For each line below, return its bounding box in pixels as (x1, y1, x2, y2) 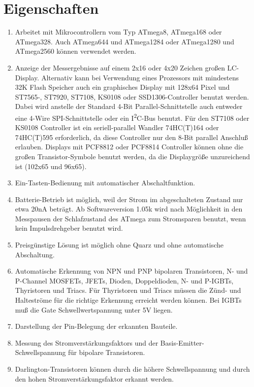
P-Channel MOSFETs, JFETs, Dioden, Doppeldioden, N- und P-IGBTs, (15, 275, 234, 285)
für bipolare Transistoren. (68, 347, 145, 357)
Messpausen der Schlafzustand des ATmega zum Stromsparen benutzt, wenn (15, 213, 246, 223)
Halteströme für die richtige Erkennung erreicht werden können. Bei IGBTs (15, 295, 242, 305)
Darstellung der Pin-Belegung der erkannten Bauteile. (15, 321, 178, 331)
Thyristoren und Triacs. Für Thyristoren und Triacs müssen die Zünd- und (15, 285, 241, 295)
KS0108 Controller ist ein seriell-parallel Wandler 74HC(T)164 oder (15, 122, 219, 133)
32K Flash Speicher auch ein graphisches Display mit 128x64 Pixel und (15, 82, 230, 92)
